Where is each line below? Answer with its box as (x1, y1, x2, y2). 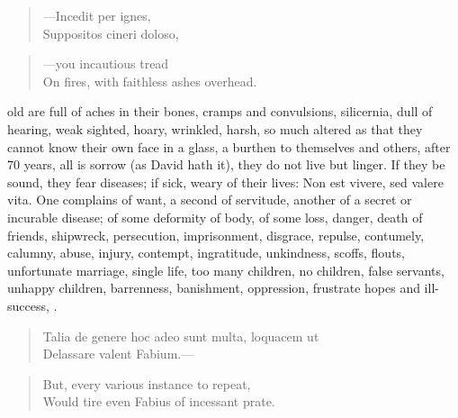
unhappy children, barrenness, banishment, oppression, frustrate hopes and (7, 278, 420, 297)
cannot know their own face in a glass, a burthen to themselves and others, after (7, 137, 451, 156)
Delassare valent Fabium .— (42, 344, 194, 363)
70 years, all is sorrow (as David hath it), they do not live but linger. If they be (7, 155, 445, 174)
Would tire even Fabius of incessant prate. (42, 392, 275, 411)
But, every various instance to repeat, (42, 374, 251, 393)
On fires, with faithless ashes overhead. (42, 71, 257, 90)
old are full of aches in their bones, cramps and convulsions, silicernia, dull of (7, 102, 433, 121)
